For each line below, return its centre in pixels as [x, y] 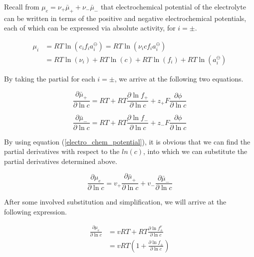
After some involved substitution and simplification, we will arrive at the [115, 202]
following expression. [35, 211]
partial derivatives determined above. [61, 161]
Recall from [22, 6]
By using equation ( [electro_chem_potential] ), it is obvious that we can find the [127, 141]
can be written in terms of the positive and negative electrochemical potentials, [125, 18]
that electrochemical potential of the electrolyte [173, 6]
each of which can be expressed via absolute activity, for [90, 28]
